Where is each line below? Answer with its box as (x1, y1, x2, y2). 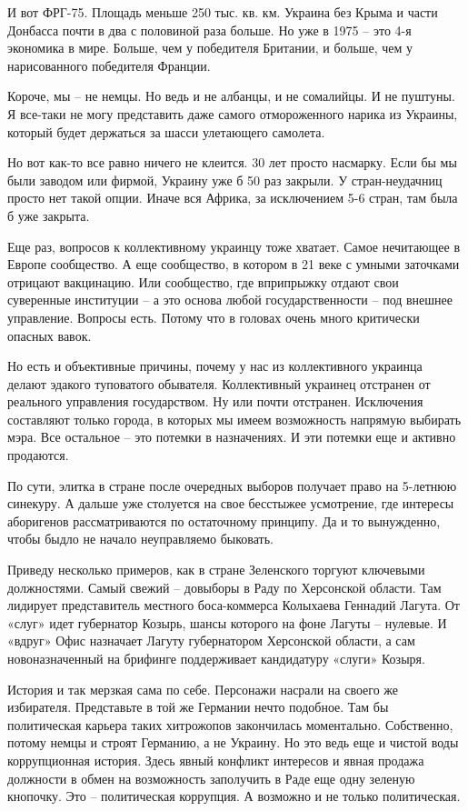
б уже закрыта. (7, 205, 90, 225)
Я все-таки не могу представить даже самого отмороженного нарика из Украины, (7, 104, 458, 123)
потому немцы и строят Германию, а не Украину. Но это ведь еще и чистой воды (7, 733, 459, 752)
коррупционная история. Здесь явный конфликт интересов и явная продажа (7, 750, 424, 769)
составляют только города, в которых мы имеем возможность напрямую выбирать (7, 409, 462, 428)
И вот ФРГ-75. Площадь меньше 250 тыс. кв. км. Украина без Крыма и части (7, 3, 438, 21)
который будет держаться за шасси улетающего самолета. (7, 122, 325, 141)
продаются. (7, 446, 69, 465)
